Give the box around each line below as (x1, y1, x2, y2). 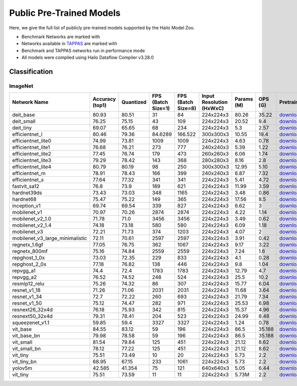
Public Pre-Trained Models (9, 7, 121, 18)
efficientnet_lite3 (12, 157, 51, 164)
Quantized (121, 99, 147, 106)
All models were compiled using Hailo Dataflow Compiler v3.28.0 (21, 54, 154, 60)
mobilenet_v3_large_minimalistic (12, 235, 88, 242)
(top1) (92, 102, 107, 109)
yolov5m (12, 365, 32, 372)
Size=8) (177, 105, 197, 112)
